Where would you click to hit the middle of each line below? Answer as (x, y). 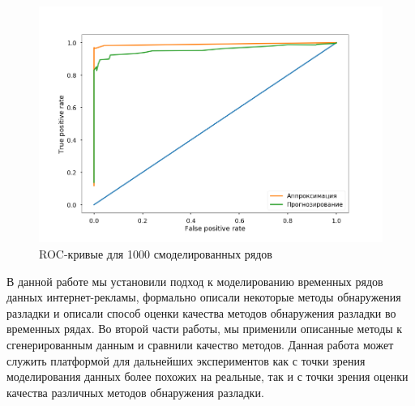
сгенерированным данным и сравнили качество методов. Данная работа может (200, 344)
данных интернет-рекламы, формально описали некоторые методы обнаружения (204, 297)
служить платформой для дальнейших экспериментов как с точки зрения (186, 360)
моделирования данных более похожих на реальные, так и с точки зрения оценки (207, 376)
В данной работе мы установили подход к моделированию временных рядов (195, 281)
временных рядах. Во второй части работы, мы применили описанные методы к (205, 329)
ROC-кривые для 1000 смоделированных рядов (156, 254)
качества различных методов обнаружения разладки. (135, 392)
